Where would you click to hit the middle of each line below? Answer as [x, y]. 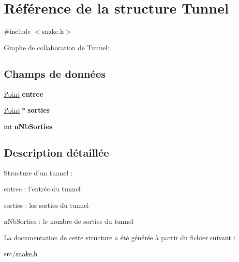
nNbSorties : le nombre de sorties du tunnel [69, 221]
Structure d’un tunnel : [38, 172]
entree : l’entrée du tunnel [42, 189]
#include [17, 31]
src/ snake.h [21, 254]
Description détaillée [57, 152]
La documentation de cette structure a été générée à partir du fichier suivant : [120, 237]
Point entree [24, 94]
